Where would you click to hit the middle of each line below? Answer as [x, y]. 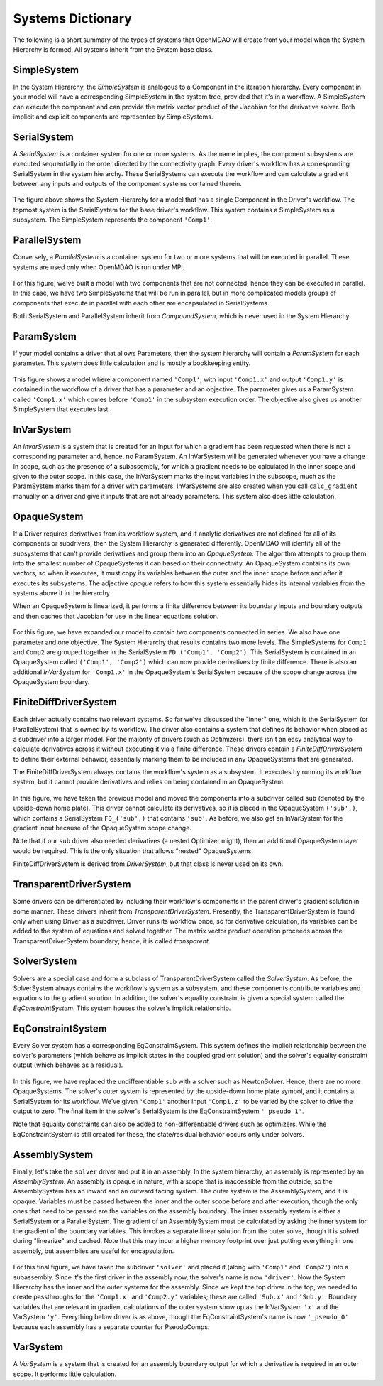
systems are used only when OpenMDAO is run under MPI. [99, 267]
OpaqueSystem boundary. [51, 682]
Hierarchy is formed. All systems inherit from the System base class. [113, 49]
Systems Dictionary [73, 18]
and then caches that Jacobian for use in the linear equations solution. [116, 616]
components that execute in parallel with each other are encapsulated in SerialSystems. [141, 303]
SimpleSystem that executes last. [61, 409]
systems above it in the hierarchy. [62, 593]
